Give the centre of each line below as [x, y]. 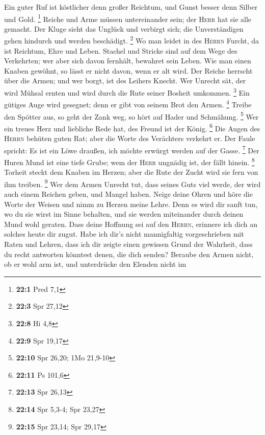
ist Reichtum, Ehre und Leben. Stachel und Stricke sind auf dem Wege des [121, 50]
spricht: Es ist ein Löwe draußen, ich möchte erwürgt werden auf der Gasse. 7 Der [132, 149]
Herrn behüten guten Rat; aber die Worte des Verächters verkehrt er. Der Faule [130, 138]
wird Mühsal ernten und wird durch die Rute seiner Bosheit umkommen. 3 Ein [127, 92]
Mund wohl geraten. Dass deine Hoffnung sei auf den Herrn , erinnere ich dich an [131, 224]
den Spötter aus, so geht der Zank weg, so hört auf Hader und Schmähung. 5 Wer [131, 116]
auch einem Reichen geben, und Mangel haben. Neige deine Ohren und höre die [128, 194]
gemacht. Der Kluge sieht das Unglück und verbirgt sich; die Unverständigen [124, 28]
